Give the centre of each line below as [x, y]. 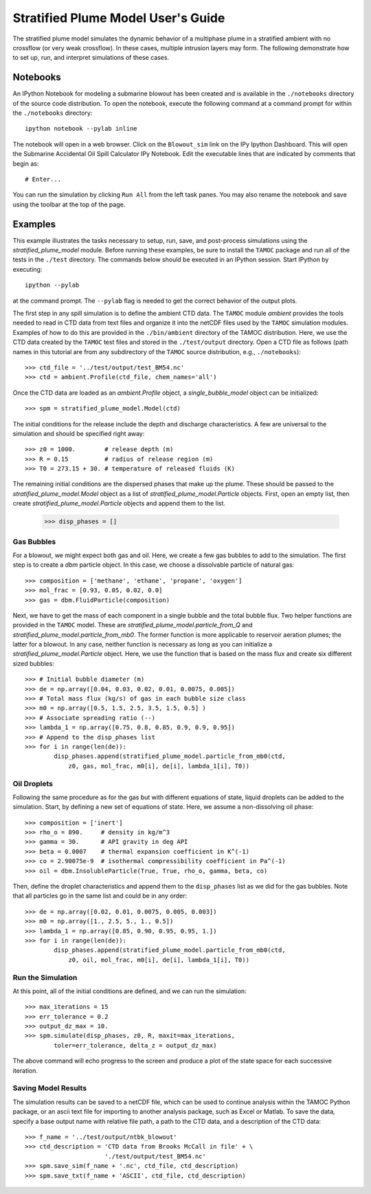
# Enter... [43, 179]
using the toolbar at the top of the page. [69, 204]
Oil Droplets [33, 783]
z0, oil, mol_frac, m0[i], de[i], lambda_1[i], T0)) [159, 960]
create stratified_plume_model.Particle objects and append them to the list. [119, 503]
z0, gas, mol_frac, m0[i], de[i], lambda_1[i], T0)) [159, 766]
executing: [27, 269]
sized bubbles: [33, 663]
